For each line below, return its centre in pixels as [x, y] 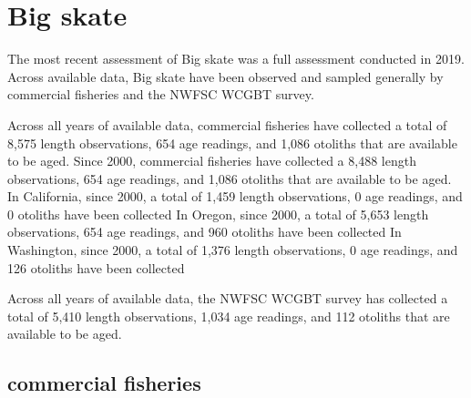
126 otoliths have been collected [96, 267]
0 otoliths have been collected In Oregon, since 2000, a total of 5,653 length [218, 214]
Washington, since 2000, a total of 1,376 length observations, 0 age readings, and [233, 250]
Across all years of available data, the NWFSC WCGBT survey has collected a [228, 298]
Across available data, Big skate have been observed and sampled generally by [225, 76]
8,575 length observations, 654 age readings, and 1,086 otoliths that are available [232, 143]
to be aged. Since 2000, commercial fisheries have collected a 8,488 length [212, 161]
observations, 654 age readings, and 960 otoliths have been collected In [205, 232]
